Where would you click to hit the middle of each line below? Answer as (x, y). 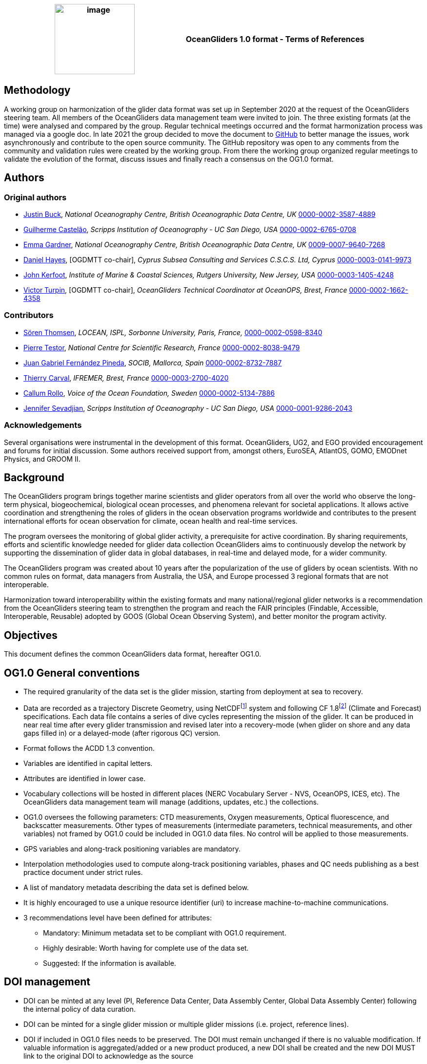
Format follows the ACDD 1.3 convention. (89, 748)
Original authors (35, 197)
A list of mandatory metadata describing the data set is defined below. (136, 887)
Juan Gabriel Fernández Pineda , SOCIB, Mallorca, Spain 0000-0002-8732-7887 (153, 362)
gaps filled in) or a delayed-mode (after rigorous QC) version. (122, 733)
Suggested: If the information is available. (110, 963)
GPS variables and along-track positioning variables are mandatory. (132, 849)
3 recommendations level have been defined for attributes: (118, 917)
